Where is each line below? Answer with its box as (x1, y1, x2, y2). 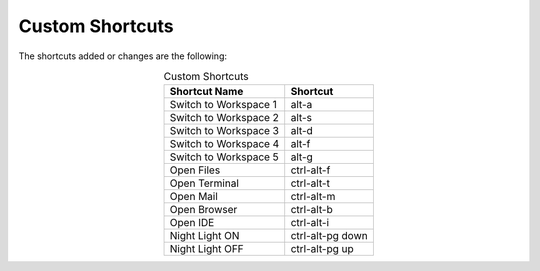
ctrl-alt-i (290, 216, 330, 230)
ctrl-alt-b (290, 203, 334, 217)
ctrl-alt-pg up (290, 242, 354, 256)
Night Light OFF (169, 242, 244, 256)
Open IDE (169, 216, 215, 230)
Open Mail (169, 190, 219, 204)
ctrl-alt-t (290, 176, 330, 190)
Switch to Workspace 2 (169, 111, 280, 125)
